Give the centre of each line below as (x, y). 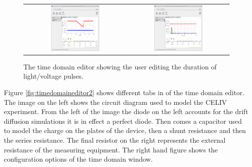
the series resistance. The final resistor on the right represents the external (115, 140)
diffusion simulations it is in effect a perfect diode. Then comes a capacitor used (123, 121)
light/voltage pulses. (54, 76)
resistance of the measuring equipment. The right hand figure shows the (111, 149)
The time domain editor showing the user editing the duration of (120, 66)
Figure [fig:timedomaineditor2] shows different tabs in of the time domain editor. (124, 92)
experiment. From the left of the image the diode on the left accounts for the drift (126, 111)
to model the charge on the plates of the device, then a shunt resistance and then (125, 130)
